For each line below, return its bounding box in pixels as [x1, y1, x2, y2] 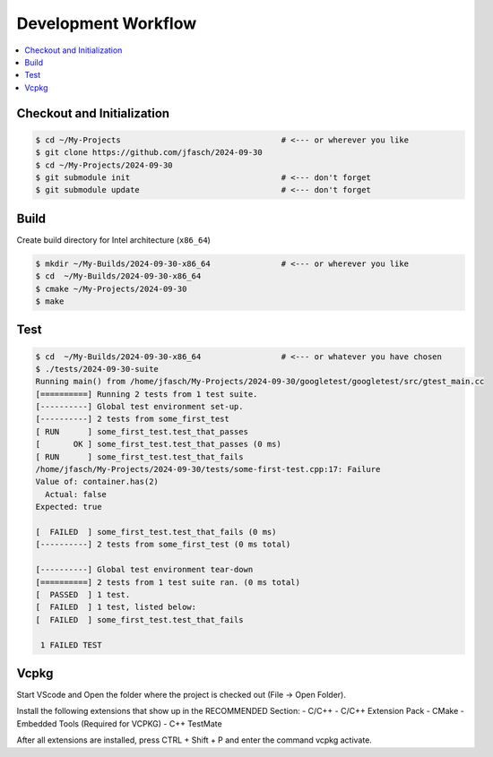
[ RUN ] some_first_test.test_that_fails [35, 452, 244, 461]
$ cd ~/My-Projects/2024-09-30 [35, 159, 174, 170]
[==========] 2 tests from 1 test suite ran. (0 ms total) [35, 577, 300, 587]
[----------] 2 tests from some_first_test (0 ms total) [35, 539, 291, 550]
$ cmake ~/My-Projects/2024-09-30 [35, 283, 187, 294]
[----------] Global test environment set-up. [35, 401, 244, 412]
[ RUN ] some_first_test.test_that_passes [35, 426, 248, 436]
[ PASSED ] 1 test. [35, 589, 131, 599]
